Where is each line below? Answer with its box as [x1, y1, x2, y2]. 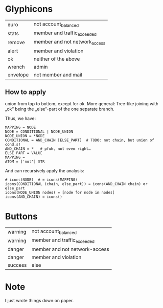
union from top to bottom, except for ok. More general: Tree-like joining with [5, 101, 159, 107]
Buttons [5, 211, 38, 222]
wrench [7, 63, 25, 70]
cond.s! [5, 142, 21, 147]
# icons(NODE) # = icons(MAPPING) [5, 177, 78, 182]
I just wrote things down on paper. [5, 297, 74, 303]
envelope [7, 71, 29, 78]
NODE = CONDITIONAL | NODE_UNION [5, 129, 73, 134]
